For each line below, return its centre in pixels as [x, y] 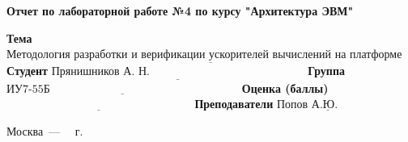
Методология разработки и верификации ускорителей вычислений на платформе [204, 55]
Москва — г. [45, 130]
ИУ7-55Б [28, 89]
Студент [27, 71]
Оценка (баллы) [285, 88]
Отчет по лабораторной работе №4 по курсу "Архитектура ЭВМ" [180, 10]
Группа [326, 71]
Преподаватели [234, 104]
